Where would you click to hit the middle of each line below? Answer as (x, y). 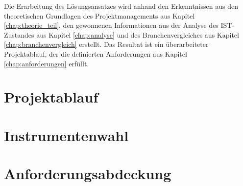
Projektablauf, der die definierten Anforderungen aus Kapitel (96, 53)
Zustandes (19, 34)
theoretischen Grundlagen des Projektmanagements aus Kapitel (99, 15)
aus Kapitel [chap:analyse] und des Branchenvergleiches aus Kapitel (138, 34)
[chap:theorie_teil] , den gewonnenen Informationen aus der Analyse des (111, 25)
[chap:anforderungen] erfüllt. (47, 63)
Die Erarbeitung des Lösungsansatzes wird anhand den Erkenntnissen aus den (121, 6)
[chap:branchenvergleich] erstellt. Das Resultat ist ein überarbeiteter (106, 44)
